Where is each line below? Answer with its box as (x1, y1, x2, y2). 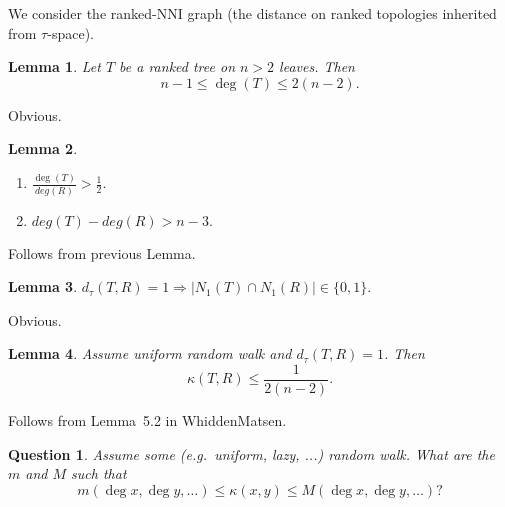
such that (71, 463, 127, 484)
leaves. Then (279, 56, 355, 77)
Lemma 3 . (8, 276, 78, 297)
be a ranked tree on (119, 56, 236, 77)
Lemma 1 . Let (8, 56, 101, 77)
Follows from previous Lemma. (8, 242, 196, 263)
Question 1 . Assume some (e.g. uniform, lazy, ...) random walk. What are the (8, 443, 495, 464)
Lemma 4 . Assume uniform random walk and (8, 343, 292, 364)
